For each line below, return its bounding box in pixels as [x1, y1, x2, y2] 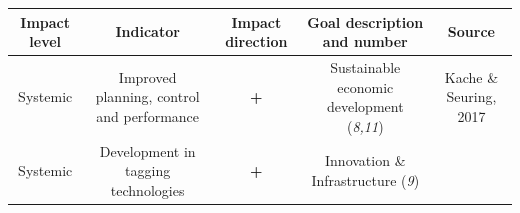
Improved [118, 66, 177, 87]
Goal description [307, 11, 424, 32]
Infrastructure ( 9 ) [311, 169, 420, 190]
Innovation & [325, 150, 406, 171]
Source [447, 21, 495, 42]
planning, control [95, 86, 200, 107]
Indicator [115, 21, 180, 42]
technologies [110, 179, 185, 200]
